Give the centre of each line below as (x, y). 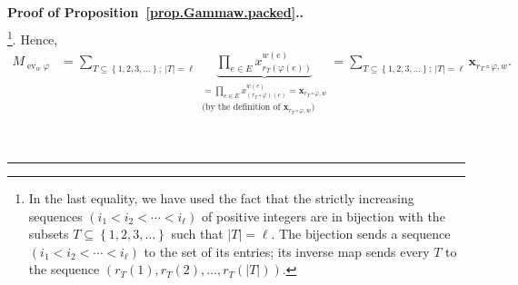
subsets (49, 234)
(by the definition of (241, 108)
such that (197, 234)
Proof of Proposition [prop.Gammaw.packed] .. (156, 12)
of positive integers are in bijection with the (324, 216)
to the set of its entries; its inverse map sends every (287, 251)
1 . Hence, (33, 38)
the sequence (64, 269)
